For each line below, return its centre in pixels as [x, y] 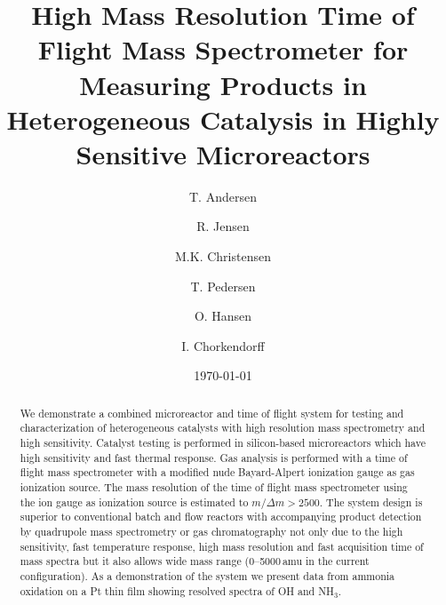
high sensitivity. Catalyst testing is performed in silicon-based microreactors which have [223, 443]
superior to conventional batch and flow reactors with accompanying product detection [221, 517]
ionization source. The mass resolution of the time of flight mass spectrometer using [214, 487]
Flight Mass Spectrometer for [223, 49]
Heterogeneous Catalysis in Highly [223, 119]
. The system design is [371, 502]
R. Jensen [223, 226]
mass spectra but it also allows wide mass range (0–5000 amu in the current [195, 561]
